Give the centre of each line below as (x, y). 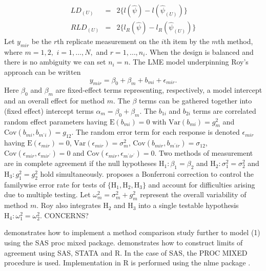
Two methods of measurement (206, 153)
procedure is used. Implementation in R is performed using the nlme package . (127, 263)
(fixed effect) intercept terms (49, 110)
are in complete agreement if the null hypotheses (80, 163)
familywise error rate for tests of (55, 184)
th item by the (187, 41)
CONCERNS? (66, 215)
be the (42, 41)
